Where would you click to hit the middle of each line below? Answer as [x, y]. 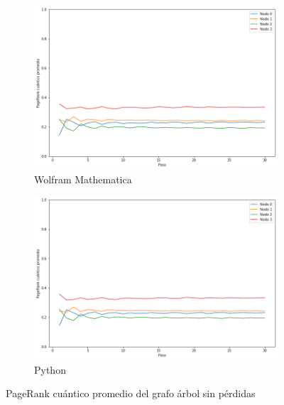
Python [50, 369]
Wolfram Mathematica [83, 179]
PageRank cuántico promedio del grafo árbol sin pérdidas [131, 393]
